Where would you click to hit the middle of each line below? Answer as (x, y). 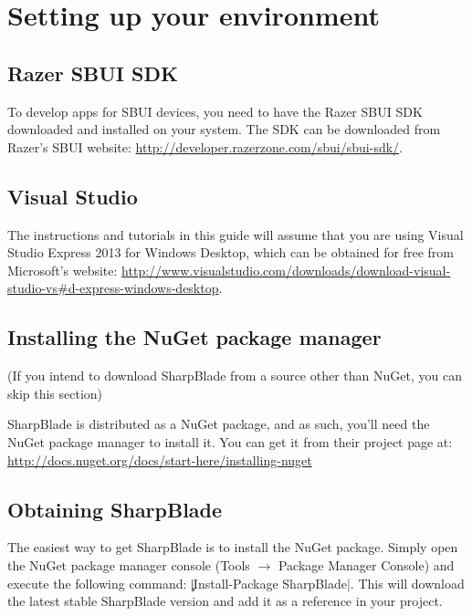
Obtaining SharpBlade (115, 509)
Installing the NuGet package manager (194, 337)
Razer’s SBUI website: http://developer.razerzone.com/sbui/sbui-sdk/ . (205, 146)
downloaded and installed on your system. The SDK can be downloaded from (224, 129)
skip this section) (55, 393)
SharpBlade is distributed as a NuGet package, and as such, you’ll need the (219, 424)
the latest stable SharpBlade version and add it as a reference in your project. (225, 601)
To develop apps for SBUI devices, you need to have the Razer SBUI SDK (215, 111)
